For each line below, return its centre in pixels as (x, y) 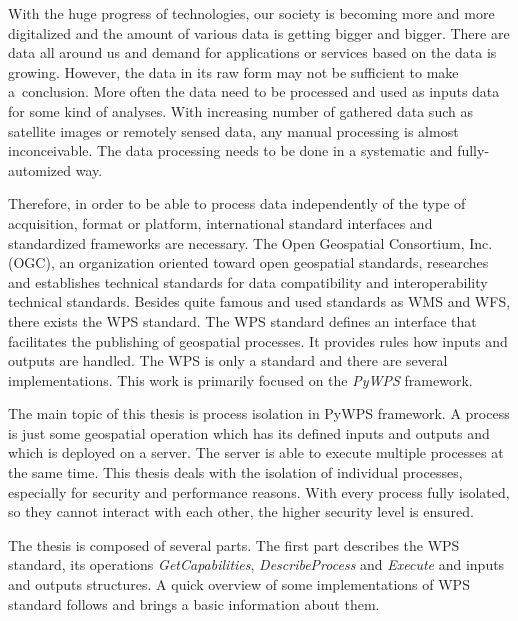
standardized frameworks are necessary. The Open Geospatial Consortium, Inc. (250, 242)
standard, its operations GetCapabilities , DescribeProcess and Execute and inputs (256, 564)
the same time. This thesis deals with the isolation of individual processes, (235, 472)
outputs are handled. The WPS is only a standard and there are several (228, 360)
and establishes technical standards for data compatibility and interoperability (248, 281)
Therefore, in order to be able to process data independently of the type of (237, 203)
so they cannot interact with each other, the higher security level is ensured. (241, 511)
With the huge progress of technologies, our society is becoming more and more (251, 13)
